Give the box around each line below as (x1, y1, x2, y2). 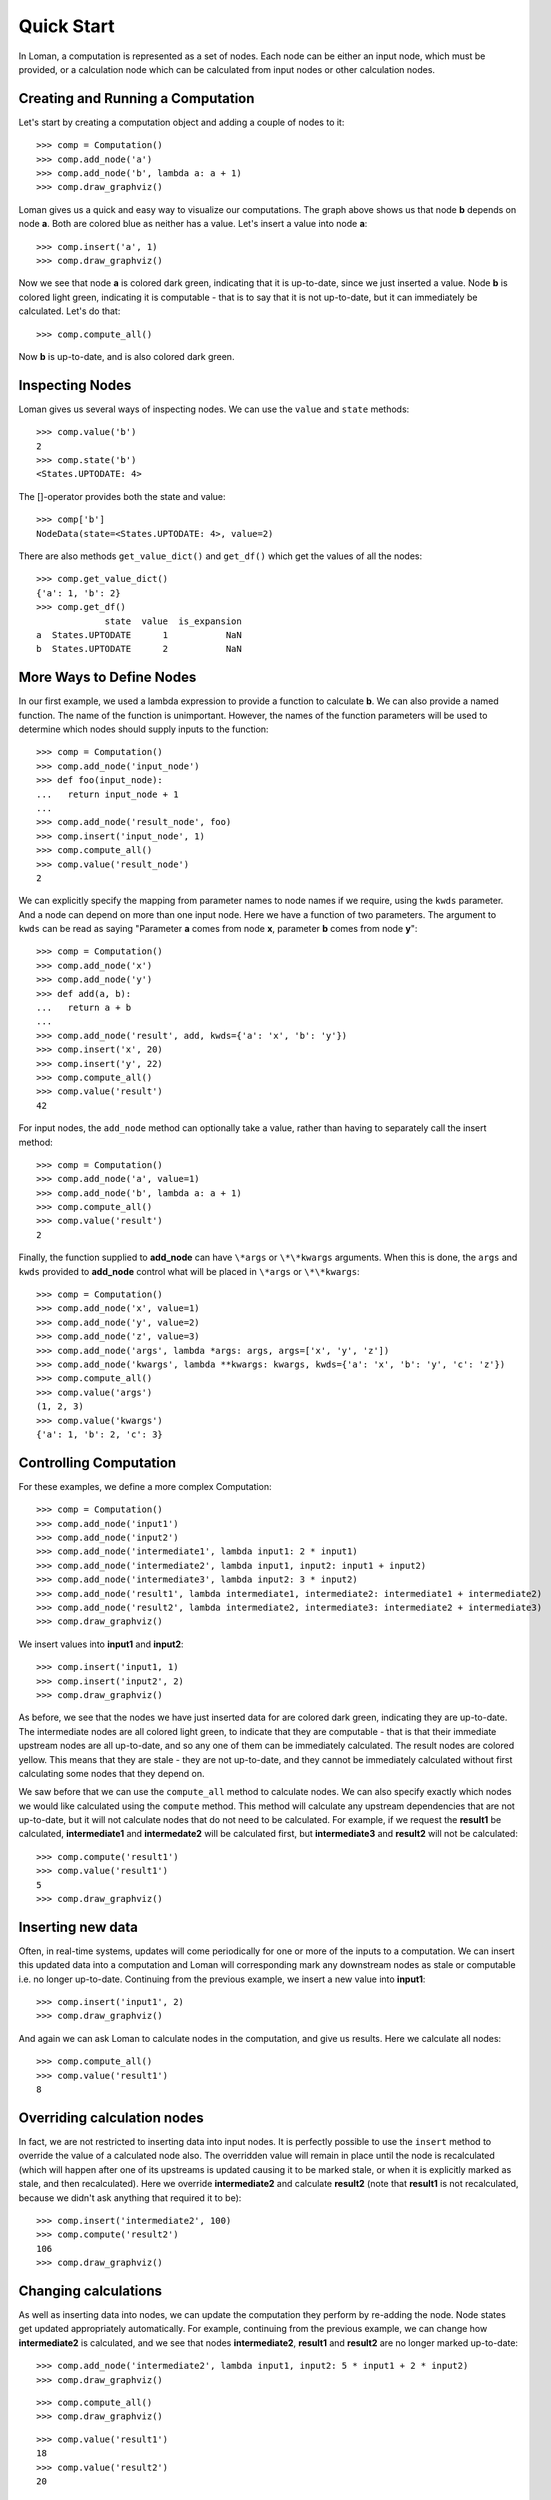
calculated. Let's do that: (18, 305, 121, 317)
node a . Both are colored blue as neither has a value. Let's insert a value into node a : (18, 218, 368, 230)
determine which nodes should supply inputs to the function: (18, 723, 269, 735)
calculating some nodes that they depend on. (18, 1767, 205, 1779)
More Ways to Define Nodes (18, 669, 197, 686)
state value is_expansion (104, 615, 242, 627)
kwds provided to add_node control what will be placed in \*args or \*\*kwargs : (18, 1265, 360, 1277)
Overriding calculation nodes (18, 2109, 204, 2126)
